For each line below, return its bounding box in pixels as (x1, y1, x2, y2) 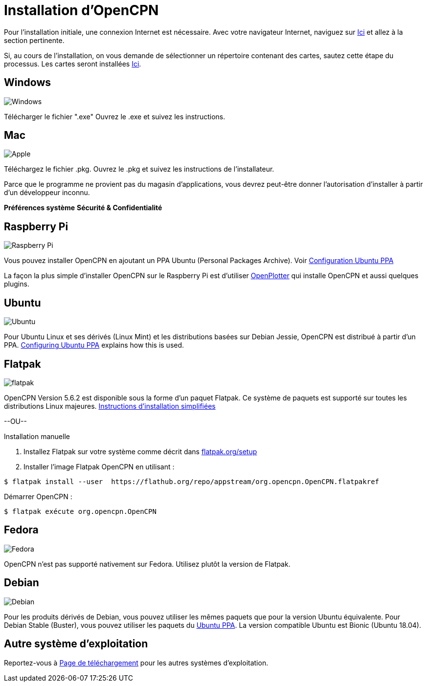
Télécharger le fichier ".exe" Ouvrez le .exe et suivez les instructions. (4, 112, 225, 121)
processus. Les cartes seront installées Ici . (4, 59, 141, 68)
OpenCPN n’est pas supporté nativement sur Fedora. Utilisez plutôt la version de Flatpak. (4, 559, 291, 568)
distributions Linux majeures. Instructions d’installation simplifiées (4, 401, 216, 410)
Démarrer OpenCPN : (4, 492, 72, 501)
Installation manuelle (4, 432, 70, 441)
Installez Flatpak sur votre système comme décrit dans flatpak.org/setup (23, 447, 257, 456)
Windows (4, 76, 51, 89)
